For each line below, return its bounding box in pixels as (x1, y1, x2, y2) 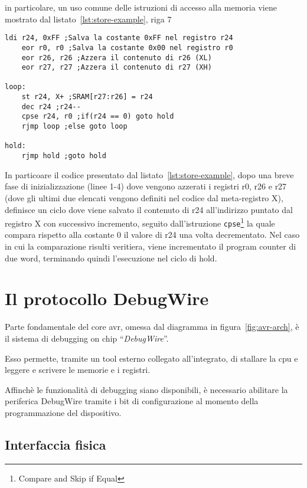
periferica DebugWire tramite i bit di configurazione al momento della (5, 395, 259, 407)
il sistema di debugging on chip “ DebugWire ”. (5, 332, 169, 344)
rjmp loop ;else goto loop (21, 122, 128, 131)
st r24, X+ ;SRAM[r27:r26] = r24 (21, 93, 153, 101)
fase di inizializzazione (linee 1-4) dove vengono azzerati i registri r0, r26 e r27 (5, 180, 287, 192)
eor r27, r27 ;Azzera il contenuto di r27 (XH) (21, 63, 212, 72)
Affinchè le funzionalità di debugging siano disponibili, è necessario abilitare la (5, 383, 288, 395)
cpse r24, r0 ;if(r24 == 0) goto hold (21, 112, 174, 121)
